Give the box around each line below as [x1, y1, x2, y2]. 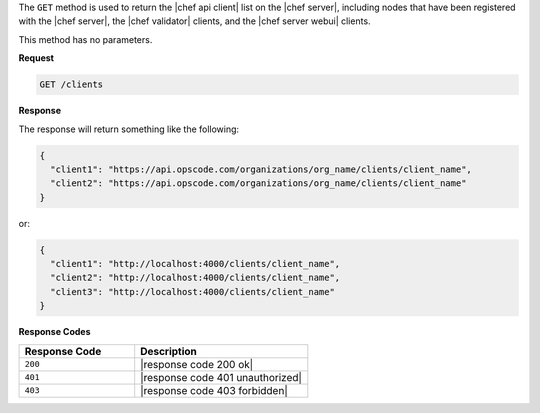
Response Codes [18, 326, 91, 338]
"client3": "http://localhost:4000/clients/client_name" [50, 286, 335, 297]
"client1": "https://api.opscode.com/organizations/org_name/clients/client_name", [50, 163, 472, 175]
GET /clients [39, 79, 104, 90]
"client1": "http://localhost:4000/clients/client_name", [50, 258, 341, 270]
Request [18, 52, 55, 64]
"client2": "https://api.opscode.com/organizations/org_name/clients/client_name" [50, 178, 467, 189]
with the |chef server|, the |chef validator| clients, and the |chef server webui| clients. [18, 15, 371, 27]
